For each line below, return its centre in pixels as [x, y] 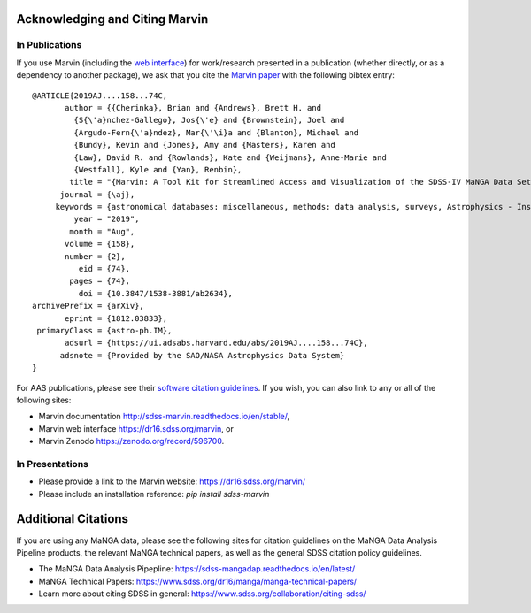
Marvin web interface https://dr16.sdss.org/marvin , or [136, 428]
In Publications [49, 45]
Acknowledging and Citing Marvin [112, 19]
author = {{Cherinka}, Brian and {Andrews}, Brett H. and [193, 107]
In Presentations [52, 464]
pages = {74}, [100, 281]
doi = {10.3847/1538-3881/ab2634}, [156, 293]
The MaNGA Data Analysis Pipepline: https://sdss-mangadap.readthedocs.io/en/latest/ [197, 569]
